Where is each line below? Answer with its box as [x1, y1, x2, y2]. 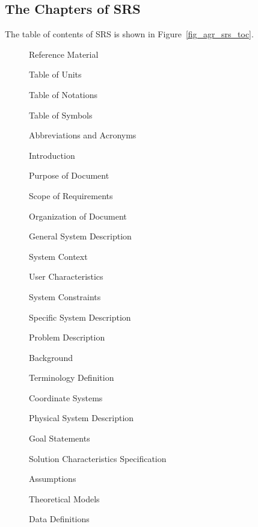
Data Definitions [29, 513, 90, 525]
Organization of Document [29, 209, 127, 222]
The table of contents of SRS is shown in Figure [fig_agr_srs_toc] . [5, 28, 254, 40]
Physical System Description [29, 411, 134, 424]
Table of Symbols [29, 108, 93, 121]
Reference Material [29, 48, 99, 60]
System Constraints [29, 290, 101, 303]
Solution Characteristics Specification [29, 452, 167, 464]
